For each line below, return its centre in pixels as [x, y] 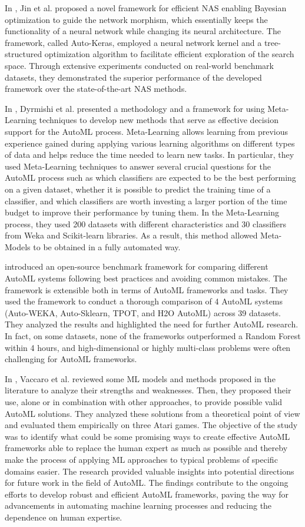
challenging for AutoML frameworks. [71, 359]
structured [24, 54]
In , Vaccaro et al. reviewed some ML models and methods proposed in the [140, 378]
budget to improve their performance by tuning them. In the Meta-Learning [142, 212]
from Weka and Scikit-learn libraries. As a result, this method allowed [131, 235]
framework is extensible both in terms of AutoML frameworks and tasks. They [147, 289]
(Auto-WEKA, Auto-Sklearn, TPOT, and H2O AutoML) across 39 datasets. [143, 312]
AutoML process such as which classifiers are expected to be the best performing [150, 178]
